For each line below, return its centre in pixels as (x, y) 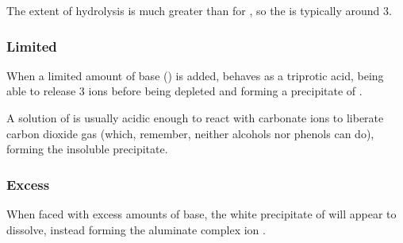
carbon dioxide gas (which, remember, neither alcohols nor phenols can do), (190, 133)
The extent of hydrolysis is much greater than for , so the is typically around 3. (199, 10)
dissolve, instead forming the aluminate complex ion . (136, 229)
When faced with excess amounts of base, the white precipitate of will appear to (201, 214)
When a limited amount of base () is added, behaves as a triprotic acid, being (195, 75)
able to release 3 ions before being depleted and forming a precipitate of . (184, 91)
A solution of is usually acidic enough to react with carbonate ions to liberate (195, 118)
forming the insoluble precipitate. (87, 149)
